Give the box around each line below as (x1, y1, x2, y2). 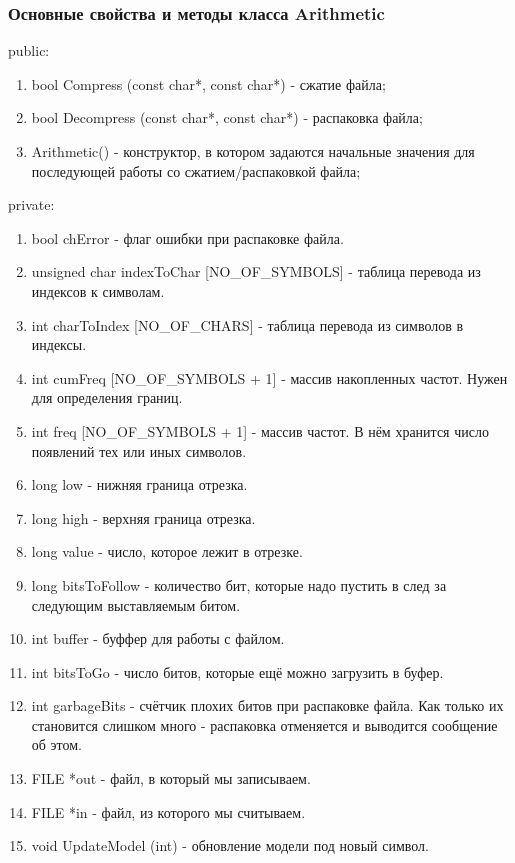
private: (8, 194, 55, 215)
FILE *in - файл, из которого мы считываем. (31, 801, 306, 822)
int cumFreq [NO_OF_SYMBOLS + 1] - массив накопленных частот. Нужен (31, 367, 508, 388)
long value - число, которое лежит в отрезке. (31, 541, 303, 562)
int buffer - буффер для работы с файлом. (31, 628, 285, 649)
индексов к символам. (31, 280, 165, 301)
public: (8, 40, 50, 61)
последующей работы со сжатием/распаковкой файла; (31, 160, 361, 181)
